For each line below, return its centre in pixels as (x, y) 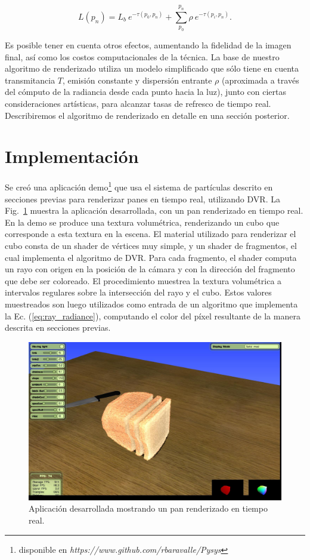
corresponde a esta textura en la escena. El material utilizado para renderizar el (151, 234)
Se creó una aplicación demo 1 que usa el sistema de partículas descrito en (139, 186)
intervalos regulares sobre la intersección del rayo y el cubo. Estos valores (138, 292)
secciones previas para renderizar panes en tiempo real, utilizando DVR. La (142, 199)
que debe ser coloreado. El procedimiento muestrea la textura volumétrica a (143, 280)
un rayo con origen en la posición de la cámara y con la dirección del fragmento (150, 269)
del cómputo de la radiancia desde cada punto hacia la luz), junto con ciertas (145, 92)
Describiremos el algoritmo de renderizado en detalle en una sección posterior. (147, 115)
